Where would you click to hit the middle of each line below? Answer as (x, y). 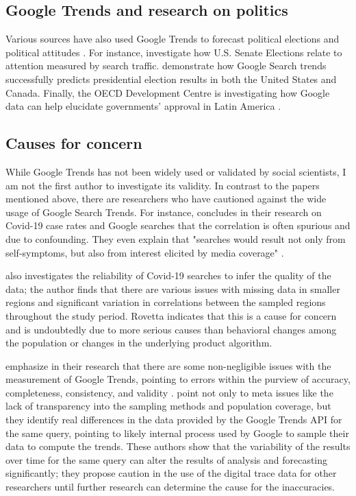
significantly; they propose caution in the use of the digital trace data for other (171, 473)
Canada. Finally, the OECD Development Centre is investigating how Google (168, 92)
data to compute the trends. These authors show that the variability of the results (178, 446)
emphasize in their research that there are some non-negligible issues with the (168, 365)
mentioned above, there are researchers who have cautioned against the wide (166, 199)
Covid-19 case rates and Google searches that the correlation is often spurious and (178, 225)
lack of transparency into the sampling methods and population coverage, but (168, 406)
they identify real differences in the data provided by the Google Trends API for (174, 420)
